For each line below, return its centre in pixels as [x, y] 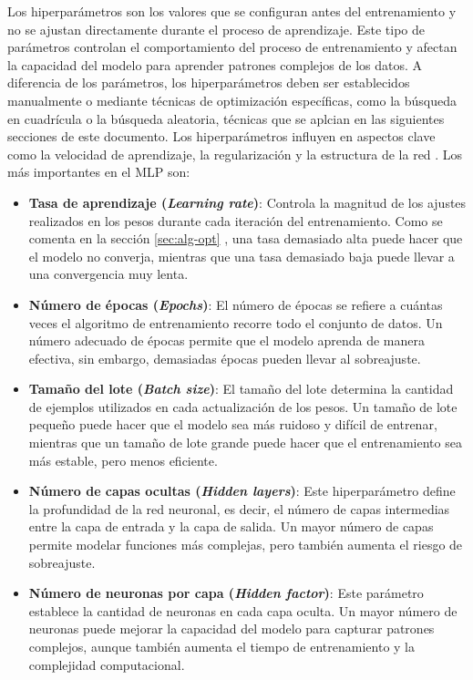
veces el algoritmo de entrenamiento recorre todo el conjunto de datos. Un [236, 322]
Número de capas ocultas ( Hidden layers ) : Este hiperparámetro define [242, 491]
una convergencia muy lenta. [108, 274]
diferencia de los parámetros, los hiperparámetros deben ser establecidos [209, 82]
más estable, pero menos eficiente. [123, 460]
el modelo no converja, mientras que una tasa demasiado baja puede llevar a [242, 256]
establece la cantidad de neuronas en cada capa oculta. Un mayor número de [243, 610]
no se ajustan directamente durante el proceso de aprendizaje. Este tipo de [216, 29]
